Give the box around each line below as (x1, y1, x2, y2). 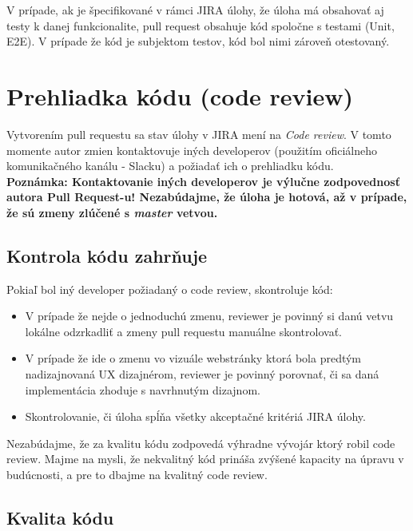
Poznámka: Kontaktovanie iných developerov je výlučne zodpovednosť (6, 172, 400, 189)
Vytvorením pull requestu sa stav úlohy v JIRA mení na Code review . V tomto (6, 125, 391, 142)
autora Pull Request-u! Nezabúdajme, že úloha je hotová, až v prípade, (6, 188, 407, 205)
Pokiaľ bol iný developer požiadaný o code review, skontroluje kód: (6, 280, 333, 297)
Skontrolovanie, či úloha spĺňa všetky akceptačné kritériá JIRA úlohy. (25, 408, 366, 425)
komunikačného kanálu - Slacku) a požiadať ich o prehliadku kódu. (6, 157, 334, 174)
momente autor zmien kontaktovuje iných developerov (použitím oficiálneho (6, 141, 378, 158)
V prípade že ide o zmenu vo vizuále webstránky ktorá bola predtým (25, 350, 362, 367)
